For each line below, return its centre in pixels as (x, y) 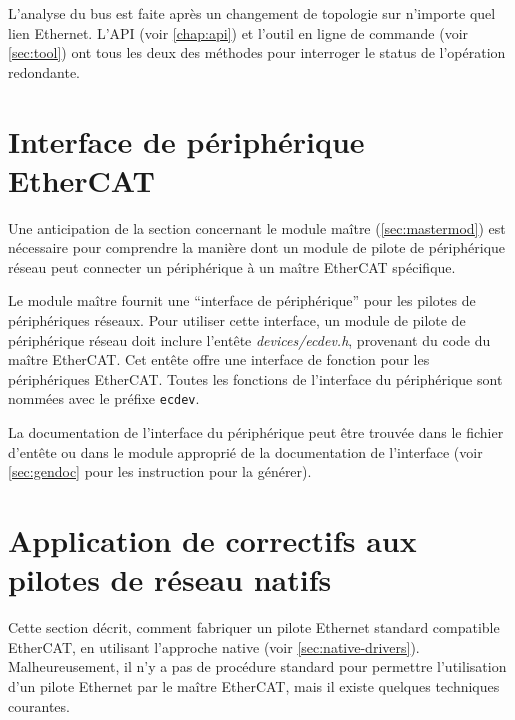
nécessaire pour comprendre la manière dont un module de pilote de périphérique (257, 247)
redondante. (44, 71)
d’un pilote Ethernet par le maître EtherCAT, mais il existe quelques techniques (254, 685)
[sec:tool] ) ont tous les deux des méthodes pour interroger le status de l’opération (257, 52)
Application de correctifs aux (212, 540)
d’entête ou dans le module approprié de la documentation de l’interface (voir (245, 451)
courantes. (39, 705)
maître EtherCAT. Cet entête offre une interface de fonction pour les (219, 359)
